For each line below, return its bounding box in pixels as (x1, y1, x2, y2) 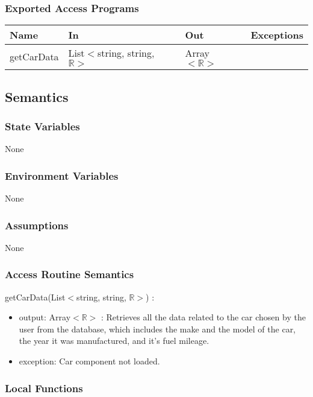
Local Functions (5, 380, 83, 395)
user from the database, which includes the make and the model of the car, (19, 322, 296, 335)
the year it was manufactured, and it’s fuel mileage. (19, 334, 209, 347)
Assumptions (5, 217, 69, 232)
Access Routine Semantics (5, 267, 134, 282)
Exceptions (250, 28, 303, 42)
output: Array (19, 311, 71, 323)
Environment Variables (5, 168, 119, 183)
